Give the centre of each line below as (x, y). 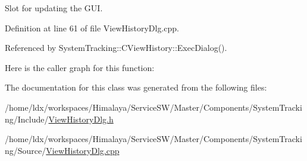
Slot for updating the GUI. (54, 8)
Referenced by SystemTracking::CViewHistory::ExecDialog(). (116, 48)
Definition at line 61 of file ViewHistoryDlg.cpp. (92, 28)
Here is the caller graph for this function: (80, 67)
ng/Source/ (26, 150)
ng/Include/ (27, 119)
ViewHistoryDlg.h (81, 119)
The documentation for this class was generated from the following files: (136, 87)
